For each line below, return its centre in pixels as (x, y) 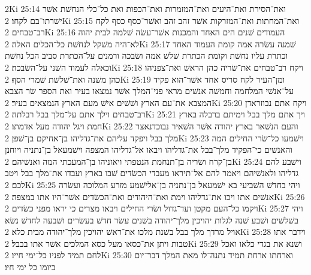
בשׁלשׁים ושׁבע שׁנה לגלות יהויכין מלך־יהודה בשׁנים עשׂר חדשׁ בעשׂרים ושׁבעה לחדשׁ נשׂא (152, 220)
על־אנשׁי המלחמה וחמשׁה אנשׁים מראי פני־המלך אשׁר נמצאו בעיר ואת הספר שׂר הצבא (149, 91)
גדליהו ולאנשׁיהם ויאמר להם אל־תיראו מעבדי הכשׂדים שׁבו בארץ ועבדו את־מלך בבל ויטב (152, 173)
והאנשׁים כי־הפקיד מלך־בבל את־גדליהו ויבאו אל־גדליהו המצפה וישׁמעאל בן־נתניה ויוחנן (149, 149)
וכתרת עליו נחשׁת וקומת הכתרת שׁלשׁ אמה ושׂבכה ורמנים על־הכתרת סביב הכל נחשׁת (147, 55)
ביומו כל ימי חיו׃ (30, 267)
